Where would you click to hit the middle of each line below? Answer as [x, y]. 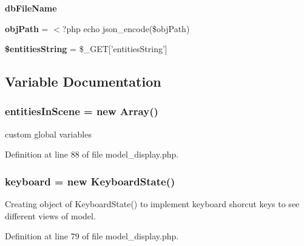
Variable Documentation [83, 81]
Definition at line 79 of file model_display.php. [92, 236]
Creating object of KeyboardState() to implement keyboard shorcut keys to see [152, 204]
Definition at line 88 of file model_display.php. [92, 154]
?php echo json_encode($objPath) [126, 28]
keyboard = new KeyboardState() [90, 181]
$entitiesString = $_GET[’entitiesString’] [86, 49]
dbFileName [31, 8]
